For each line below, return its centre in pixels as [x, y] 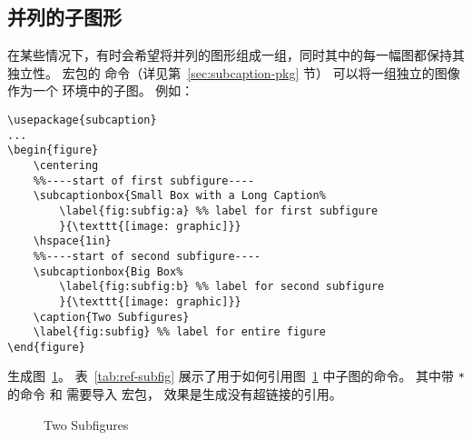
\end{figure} [46, 347]
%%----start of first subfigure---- [144, 180]
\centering [66, 165]
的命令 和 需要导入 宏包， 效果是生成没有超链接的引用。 [175, 394]
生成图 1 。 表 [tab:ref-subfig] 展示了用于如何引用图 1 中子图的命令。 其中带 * [236, 376]
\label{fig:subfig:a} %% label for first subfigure [219, 210]
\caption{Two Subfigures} [111, 317]
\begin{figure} [53, 150]
